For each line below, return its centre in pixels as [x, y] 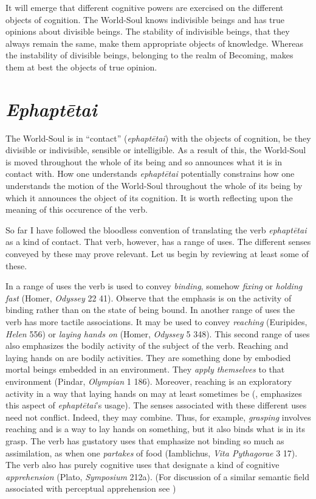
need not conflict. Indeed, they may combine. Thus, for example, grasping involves [158, 417]
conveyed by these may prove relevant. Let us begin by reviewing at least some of [157, 254]
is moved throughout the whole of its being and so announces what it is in [144, 161]
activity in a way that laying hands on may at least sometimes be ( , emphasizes [154, 393]
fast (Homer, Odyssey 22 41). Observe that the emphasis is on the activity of [149, 298]
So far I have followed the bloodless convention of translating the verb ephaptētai [156, 229]
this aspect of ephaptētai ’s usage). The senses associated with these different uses [156, 405]
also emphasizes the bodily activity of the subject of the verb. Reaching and [147, 346]
